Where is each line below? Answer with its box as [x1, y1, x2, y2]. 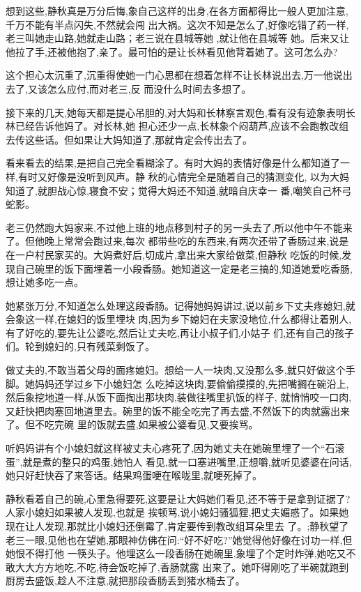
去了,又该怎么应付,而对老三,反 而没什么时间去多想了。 [6, 81, 252, 96]
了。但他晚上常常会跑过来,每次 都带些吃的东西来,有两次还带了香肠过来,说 [6, 234, 339, 248]
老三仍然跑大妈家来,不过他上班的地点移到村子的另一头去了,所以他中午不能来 [6, 220, 353, 234]
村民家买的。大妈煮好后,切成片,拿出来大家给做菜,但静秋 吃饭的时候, [34, 247, 342, 261]
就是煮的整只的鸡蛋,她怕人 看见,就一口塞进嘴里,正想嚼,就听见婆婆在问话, [22, 454, 352, 469]
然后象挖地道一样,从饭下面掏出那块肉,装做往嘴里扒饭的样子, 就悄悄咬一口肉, [6, 390, 352, 404]
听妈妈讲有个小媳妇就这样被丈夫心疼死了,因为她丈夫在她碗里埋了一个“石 [6, 441, 335, 455]
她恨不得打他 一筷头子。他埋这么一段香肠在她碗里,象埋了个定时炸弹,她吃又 [6, 546, 346, 561]
